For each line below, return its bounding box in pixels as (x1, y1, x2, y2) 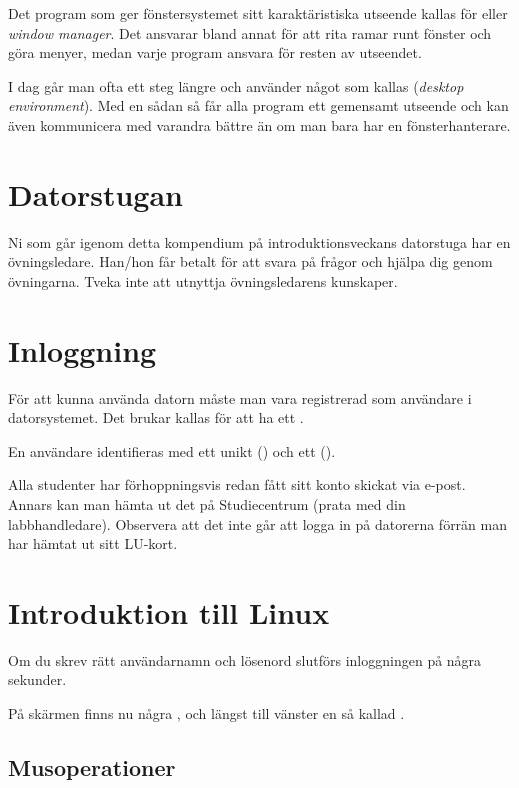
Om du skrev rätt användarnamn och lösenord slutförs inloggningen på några (8, 649, 482, 670)
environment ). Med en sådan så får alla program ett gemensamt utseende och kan (8, 95, 509, 116)
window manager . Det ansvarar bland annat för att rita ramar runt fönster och (8, 22, 492, 43)
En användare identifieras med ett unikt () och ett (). (8, 440, 336, 461)
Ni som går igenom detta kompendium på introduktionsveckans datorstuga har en (8, 231, 511, 252)
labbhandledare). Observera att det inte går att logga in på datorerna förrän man (8, 513, 507, 534)
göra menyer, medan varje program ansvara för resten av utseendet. (8, 42, 422, 63)
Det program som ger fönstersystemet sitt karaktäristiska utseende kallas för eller (8, 3, 508, 23)
